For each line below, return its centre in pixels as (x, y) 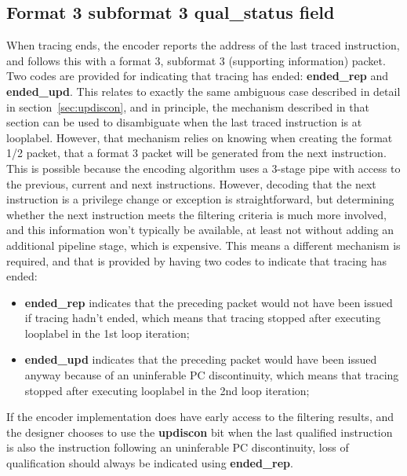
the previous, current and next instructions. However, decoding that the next (191, 183)
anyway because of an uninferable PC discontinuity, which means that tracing (212, 375)
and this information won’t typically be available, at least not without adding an (200, 230)
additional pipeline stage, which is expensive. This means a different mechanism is (203, 245)
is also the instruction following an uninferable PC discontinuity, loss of (178, 447)
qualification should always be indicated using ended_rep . (150, 463)
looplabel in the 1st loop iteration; (107, 333)
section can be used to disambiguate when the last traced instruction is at (184, 122)
